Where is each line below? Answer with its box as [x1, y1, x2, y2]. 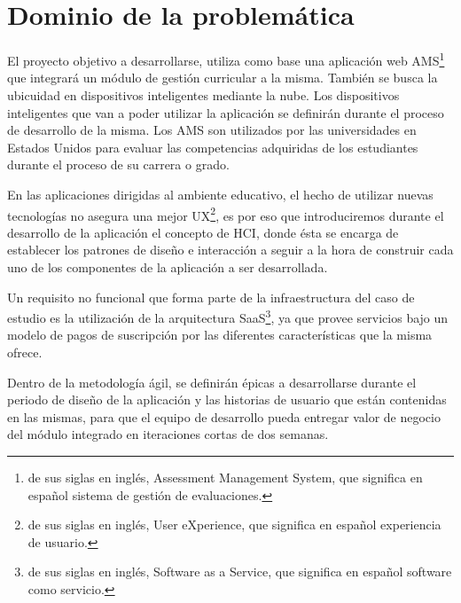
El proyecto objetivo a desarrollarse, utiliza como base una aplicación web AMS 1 [7, 49, 445, 69]
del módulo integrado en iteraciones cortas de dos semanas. [7, 425, 329, 443]
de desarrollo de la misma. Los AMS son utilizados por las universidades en [7, 121, 417, 139]
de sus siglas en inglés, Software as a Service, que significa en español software [27, 562, 452, 581]
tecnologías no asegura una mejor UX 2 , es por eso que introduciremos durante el [7, 203, 444, 224]
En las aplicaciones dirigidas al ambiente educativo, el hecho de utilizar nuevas [7, 184, 434, 203]
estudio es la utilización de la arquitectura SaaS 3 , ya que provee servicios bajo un [7, 306, 449, 326]
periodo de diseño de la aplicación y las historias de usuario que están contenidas [7, 390, 447, 409]
